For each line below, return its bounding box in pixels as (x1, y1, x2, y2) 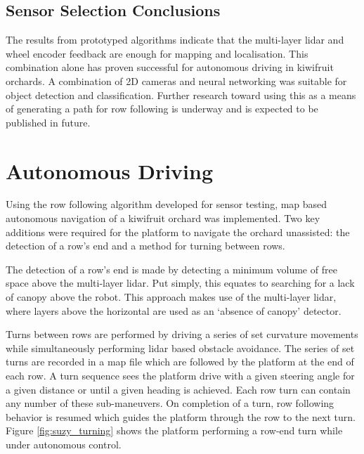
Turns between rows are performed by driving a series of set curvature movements (6, 327, 358, 342)
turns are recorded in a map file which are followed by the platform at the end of (6, 354, 354, 369)
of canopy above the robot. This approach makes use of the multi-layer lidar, (6, 290, 337, 304)
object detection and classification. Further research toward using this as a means (6, 87, 356, 102)
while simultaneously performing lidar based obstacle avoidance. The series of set (6, 340, 355, 355)
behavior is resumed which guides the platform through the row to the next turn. (6, 409, 356, 424)
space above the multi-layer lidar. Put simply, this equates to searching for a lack (6, 275, 355, 290)
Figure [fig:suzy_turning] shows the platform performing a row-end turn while (6, 423, 343, 438)
